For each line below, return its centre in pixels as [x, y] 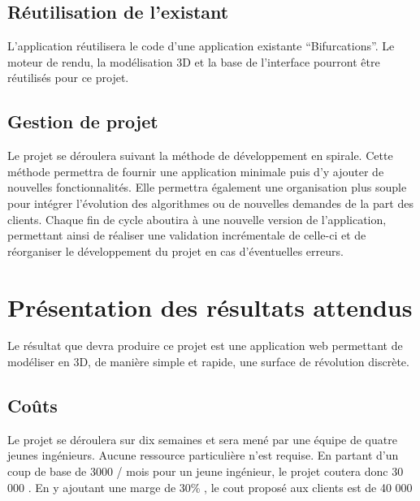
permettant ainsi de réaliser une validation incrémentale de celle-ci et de [187, 235]
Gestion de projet [83, 121]
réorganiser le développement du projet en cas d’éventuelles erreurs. [175, 250]
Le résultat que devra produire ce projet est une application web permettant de [205, 346]
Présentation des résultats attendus [210, 307]
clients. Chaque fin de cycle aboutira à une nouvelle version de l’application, [197, 219]
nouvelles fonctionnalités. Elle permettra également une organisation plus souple [207, 187]
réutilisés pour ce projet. [68, 78]
